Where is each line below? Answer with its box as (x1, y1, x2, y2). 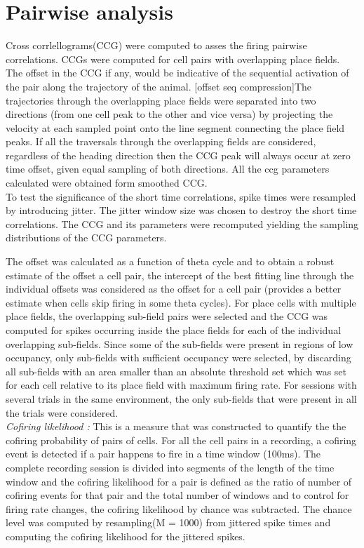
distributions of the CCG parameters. (6, 230, 167, 245)
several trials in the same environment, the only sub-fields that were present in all (6, 391, 357, 406)
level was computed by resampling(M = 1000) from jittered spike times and (6, 515, 331, 530)
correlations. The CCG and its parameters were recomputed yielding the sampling (6, 216, 359, 231)
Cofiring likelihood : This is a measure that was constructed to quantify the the (6, 419, 346, 434)
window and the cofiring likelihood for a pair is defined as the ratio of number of (6, 474, 352, 488)
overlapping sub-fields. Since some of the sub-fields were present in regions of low (6, 336, 353, 351)
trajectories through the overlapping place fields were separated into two (6, 93, 316, 107)
